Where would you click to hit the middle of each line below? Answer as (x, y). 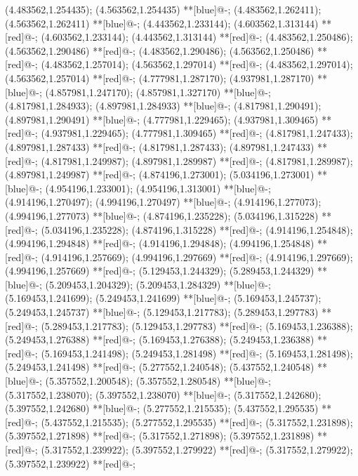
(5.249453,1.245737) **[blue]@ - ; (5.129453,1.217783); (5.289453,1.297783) (162, 312)
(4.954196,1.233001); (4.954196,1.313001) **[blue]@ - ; (158, 188)
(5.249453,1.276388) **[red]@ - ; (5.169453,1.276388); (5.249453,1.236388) (160, 339)
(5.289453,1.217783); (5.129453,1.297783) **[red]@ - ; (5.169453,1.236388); (197, 325)
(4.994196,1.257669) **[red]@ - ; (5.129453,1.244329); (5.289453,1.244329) (160, 271)
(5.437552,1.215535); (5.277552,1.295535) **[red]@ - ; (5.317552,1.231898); (197, 422)
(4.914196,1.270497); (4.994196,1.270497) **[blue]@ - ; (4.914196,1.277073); (163, 202)
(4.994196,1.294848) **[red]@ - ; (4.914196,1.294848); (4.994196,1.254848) (160, 243)
